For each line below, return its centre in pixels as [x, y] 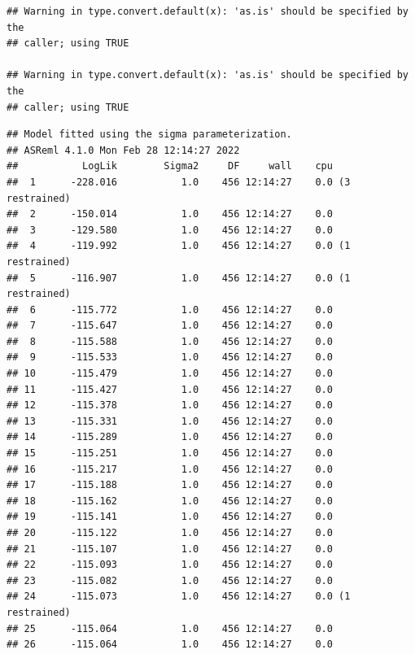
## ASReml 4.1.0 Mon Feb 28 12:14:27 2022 [123, 150]
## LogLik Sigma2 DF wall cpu [170, 166]
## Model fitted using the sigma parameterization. [149, 135]
